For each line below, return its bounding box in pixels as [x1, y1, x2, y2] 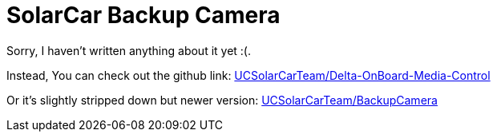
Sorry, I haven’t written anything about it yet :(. [6, 43, 252, 57]
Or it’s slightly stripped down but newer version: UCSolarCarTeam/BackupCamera [6, 93, 438, 107]
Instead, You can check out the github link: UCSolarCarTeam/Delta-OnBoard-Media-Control [6, 68, 491, 82]
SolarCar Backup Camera [6, 2, 281, 29]
